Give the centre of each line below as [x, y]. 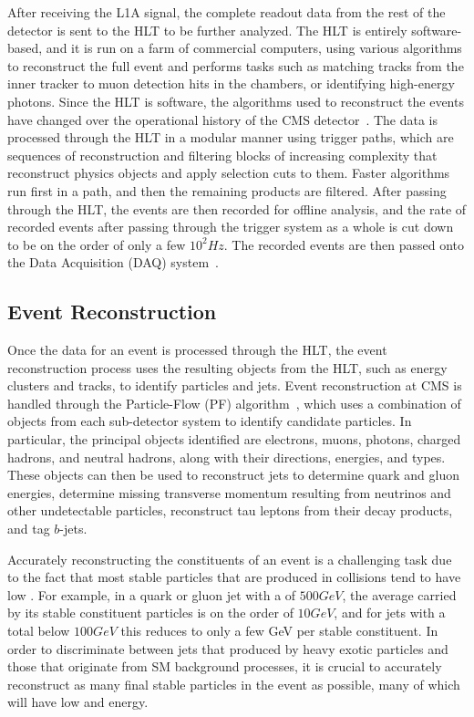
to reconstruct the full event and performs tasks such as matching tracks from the [236, 65]
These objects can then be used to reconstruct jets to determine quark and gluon [233, 475]
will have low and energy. [78, 702]
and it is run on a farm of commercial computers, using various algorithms [254, 48]
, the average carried [399, 594]
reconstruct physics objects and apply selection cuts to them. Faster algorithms [229, 173]
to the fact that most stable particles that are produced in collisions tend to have [234, 577]
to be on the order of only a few [97, 244]
